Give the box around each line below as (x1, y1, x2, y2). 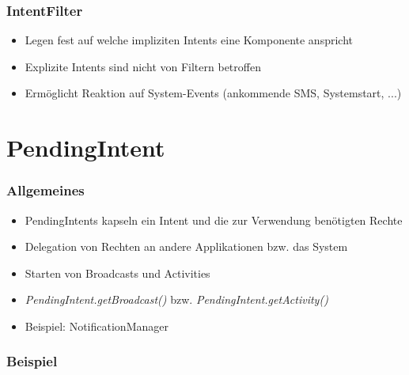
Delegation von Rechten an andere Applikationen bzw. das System (25, 238, 348, 255)
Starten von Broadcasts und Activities (25, 264, 210, 281)
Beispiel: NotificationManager (25, 317, 169, 334)
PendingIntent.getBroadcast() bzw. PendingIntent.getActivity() (25, 291, 328, 308)
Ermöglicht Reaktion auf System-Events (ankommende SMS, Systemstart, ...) (25, 85, 402, 101)
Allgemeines (6, 180, 85, 200)
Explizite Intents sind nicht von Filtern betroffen (25, 58, 261, 74)
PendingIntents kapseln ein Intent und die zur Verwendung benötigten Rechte (25, 211, 403, 228)
